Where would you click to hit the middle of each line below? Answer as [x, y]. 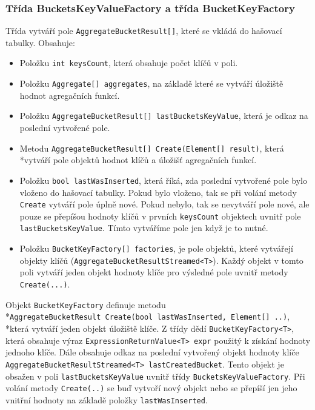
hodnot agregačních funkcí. [70, 95]
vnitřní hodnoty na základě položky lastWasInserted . [107, 399]
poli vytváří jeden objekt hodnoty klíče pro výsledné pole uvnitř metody [154, 272]
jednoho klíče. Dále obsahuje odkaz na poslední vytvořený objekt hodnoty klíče [152, 352]
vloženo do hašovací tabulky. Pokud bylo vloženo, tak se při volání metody [158, 192]
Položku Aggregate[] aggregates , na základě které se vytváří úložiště [151, 83]
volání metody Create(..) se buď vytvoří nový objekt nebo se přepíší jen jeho [151, 388]
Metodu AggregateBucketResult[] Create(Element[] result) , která [152, 148]
